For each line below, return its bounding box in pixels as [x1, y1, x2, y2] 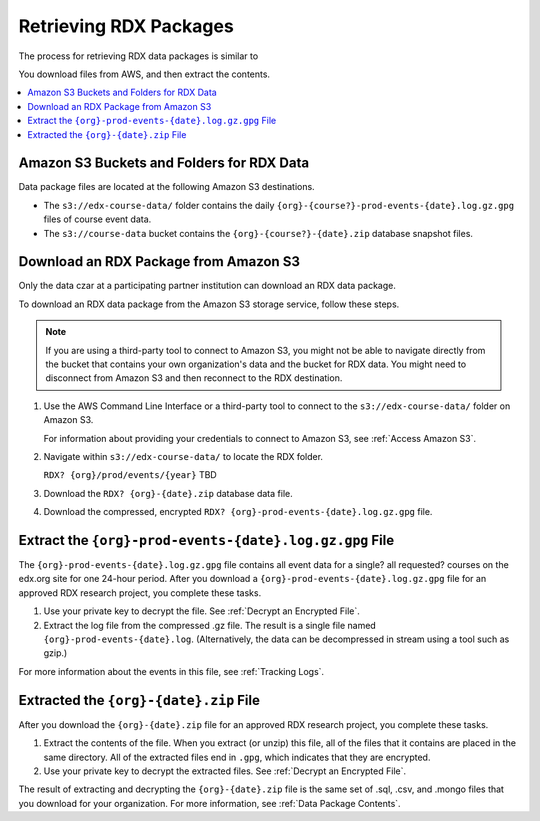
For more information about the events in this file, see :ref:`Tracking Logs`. [18, 665, 325, 677]
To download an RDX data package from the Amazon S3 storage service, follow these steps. [18, 298, 400, 310]
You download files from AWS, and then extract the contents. [18, 68, 270, 80]
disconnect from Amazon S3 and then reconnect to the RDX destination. [45, 372, 343, 384]
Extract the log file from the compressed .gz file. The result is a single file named [43, 619, 377, 631]
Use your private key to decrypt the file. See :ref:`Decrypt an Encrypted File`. [43, 605, 360, 617]
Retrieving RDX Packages [18, 15, 234, 37]
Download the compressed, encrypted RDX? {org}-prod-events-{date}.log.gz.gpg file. [43, 506, 433, 518]
